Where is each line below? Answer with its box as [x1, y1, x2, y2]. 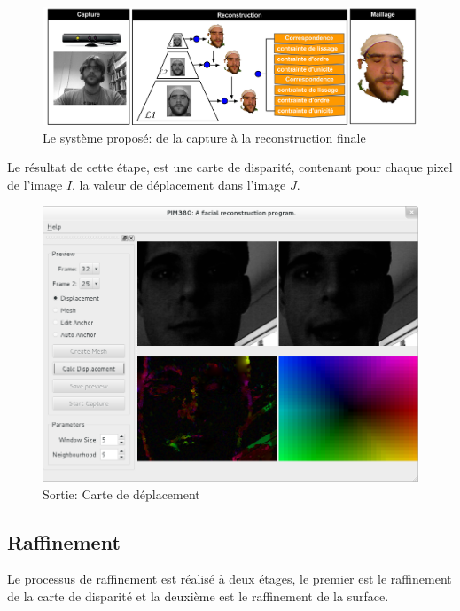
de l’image [7, 175, 63, 193]
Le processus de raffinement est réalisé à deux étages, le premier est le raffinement [7, 569, 452, 588]
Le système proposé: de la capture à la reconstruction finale [43, 128, 366, 146]
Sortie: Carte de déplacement [43, 484, 200, 503]
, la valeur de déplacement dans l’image [72, 175, 286, 193]
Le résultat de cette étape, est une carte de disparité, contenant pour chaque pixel [7, 158, 453, 176]
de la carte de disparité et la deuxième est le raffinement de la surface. [7, 587, 389, 606]
